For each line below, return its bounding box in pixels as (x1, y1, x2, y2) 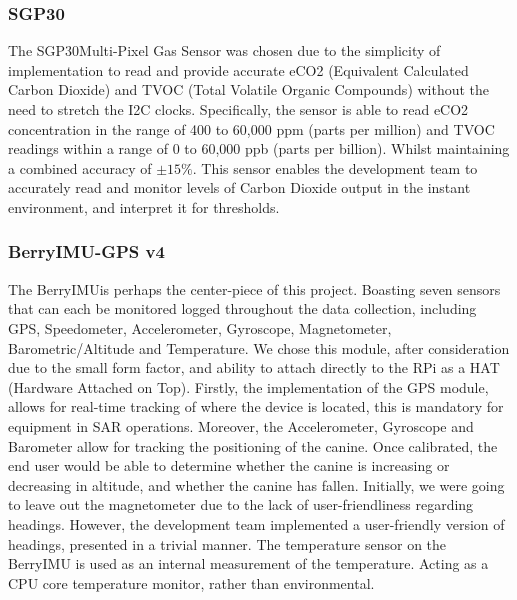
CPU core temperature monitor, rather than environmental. (8, 572, 375, 593)
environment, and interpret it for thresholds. (8, 196, 280, 217)
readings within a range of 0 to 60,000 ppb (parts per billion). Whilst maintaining (8, 138, 510, 159)
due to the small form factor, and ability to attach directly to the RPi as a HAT (8, 357, 500, 378)
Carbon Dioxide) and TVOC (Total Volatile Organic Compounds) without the (8, 79, 490, 100)
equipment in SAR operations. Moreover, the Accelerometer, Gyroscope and (8, 415, 474, 436)
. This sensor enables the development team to (192, 157, 478, 178)
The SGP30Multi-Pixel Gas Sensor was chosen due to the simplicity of (8, 40, 441, 61)
